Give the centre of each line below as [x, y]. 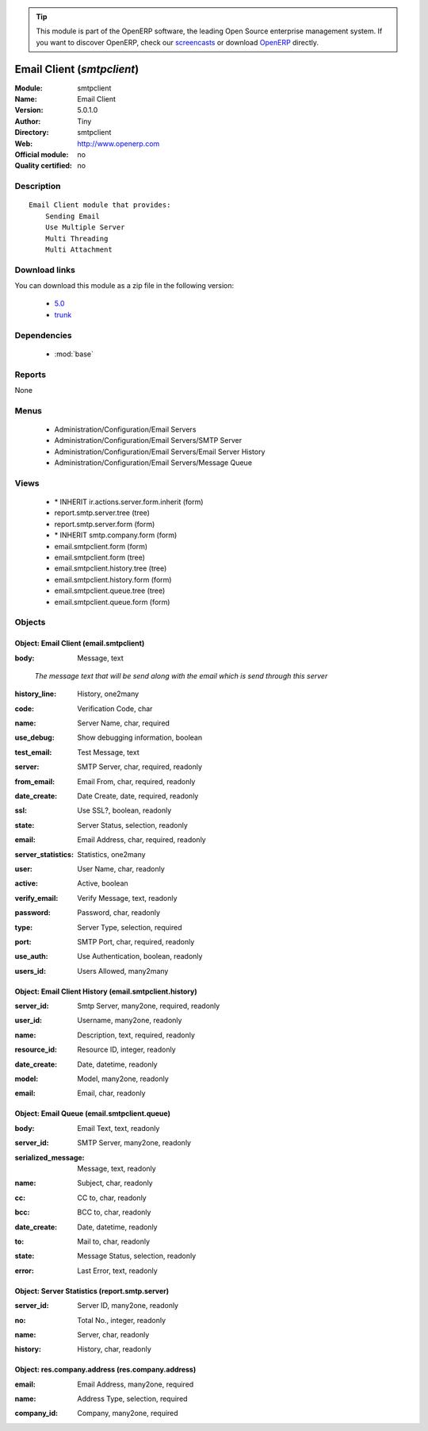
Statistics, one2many [111, 854]
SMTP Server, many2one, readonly [134, 1143]
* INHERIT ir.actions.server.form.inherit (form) [129, 502]
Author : [28, 121]
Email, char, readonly [111, 1093]
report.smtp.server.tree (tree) [102, 513]
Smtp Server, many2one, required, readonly [149, 1006]
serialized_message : [50, 1157]
